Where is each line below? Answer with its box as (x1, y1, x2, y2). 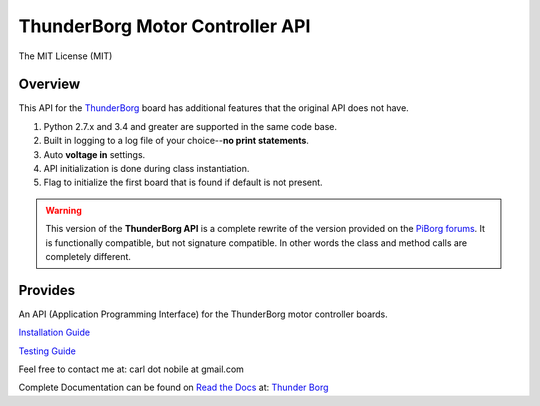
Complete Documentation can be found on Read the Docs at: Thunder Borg (18, 381, 329, 394)
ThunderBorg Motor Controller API (18, 15, 311, 37)
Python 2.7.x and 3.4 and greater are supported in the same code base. (43, 120, 338, 132)
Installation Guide (18, 326, 90, 339)
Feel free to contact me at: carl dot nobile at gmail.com (18, 363, 245, 375)
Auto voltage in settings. (43, 148, 146, 160)
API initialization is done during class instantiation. (43, 163, 250, 175)
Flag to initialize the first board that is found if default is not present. (43, 176, 324, 189)
